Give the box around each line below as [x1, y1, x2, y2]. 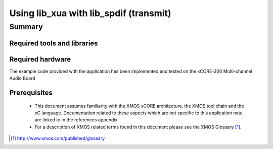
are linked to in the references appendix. [34, 117, 119, 123]
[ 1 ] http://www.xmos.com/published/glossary [11, 135, 105, 141]
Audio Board [9, 76, 35, 82]
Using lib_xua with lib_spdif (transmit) [9, 8, 171, 19]
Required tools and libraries [9, 39, 98, 47]
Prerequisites [9, 88, 53, 97]
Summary [9, 22, 43, 31]
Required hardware [9, 55, 71, 63]
